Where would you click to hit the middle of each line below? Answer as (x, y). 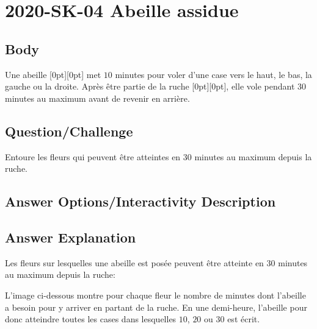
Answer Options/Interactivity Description (140, 201)
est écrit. (244, 319)
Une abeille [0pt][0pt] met (53, 74)
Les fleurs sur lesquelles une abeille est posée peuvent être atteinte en (134, 262)
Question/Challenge (69, 131)
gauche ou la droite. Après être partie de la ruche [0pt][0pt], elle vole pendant (150, 86)
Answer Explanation (71, 237)
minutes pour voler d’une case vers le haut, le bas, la (213, 74)
